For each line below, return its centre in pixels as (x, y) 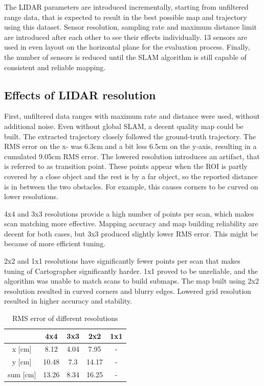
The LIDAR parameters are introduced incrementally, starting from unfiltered (126, 7)
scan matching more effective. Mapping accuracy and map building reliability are (131, 223)
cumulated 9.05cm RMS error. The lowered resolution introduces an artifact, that (132, 156)
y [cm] (22, 362)
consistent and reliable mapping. (55, 67)
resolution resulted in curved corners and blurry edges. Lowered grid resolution (128, 291)
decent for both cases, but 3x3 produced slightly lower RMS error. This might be (131, 233)
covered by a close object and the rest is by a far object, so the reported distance (131, 176)
